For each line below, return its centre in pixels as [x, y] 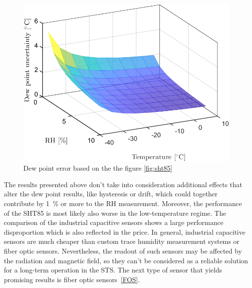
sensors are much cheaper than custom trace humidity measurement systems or [122, 241]
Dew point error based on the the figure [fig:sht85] [98, 168]
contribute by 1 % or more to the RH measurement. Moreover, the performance [123, 203]
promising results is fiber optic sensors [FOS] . [72, 279]
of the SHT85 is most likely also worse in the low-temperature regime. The [115, 213]
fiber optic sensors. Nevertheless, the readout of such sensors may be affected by [123, 250]
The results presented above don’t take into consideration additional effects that [123, 184]
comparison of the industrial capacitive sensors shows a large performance [114, 222]
